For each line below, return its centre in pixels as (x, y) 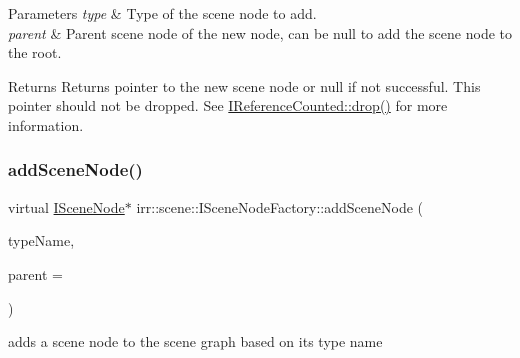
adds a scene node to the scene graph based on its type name (195, 341)
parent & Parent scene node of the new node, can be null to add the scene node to (260, 32)
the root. (35, 52)
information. (46, 124)
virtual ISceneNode (66, 206)
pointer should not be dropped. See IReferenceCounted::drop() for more (228, 105)
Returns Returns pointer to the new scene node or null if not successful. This (244, 85)
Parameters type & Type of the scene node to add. (162, 13)
